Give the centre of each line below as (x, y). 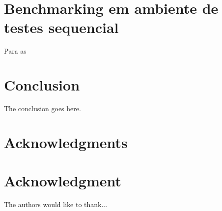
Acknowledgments (66, 142)
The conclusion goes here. (42, 108)
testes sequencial (61, 27)
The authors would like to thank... (56, 204)
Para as (15, 51)
